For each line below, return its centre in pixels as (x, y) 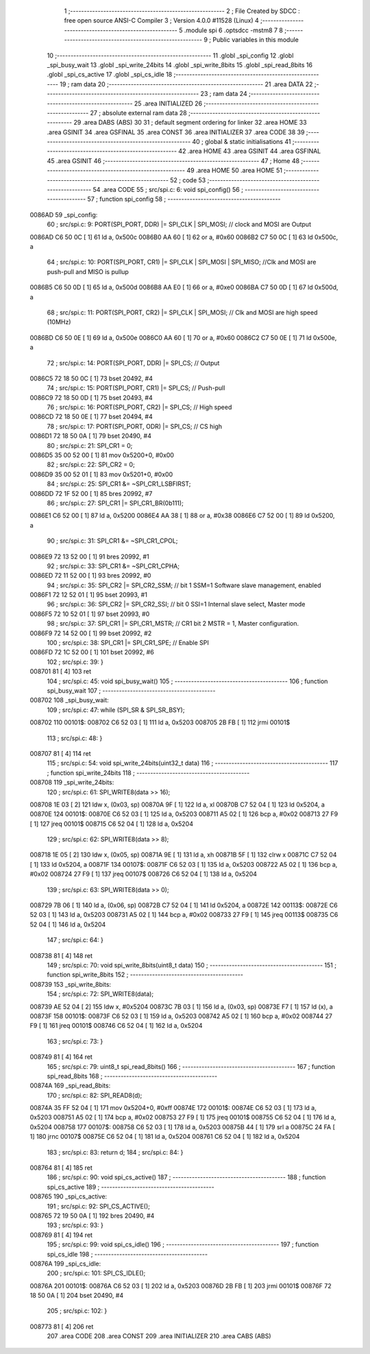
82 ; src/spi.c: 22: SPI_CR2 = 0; (91, 465)
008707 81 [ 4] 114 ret (61, 753)
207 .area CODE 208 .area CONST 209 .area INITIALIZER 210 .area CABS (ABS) (159, 1336)
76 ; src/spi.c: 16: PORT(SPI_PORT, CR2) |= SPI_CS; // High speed (139, 407)
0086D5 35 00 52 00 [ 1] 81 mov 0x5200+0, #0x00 (102, 455)
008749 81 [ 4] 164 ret (61, 1057)
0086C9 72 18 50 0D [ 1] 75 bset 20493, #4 (91, 397)
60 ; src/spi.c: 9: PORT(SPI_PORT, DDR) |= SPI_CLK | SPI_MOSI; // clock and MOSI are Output (179, 224)
